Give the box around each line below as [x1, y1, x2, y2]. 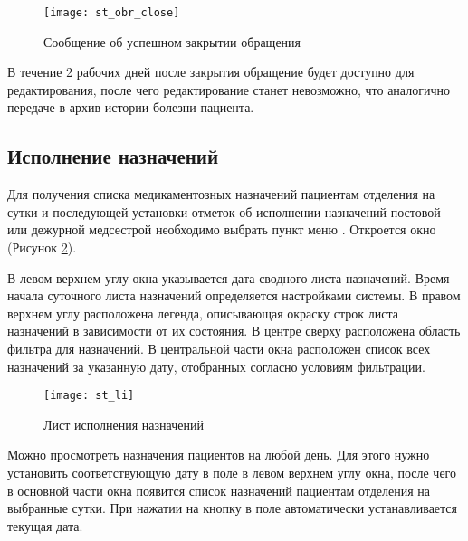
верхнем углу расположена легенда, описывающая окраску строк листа [7, 303, 398, 322]
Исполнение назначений [7, 142, 219, 170]
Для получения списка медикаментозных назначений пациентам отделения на [7, 185, 435, 204]
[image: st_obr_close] [43, 6, 180, 19]
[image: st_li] [43, 389, 135, 403]
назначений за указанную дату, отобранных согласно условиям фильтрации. [7, 356, 425, 375]
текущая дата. [7, 516, 83, 535]
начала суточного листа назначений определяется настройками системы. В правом [7, 286, 461, 305]
